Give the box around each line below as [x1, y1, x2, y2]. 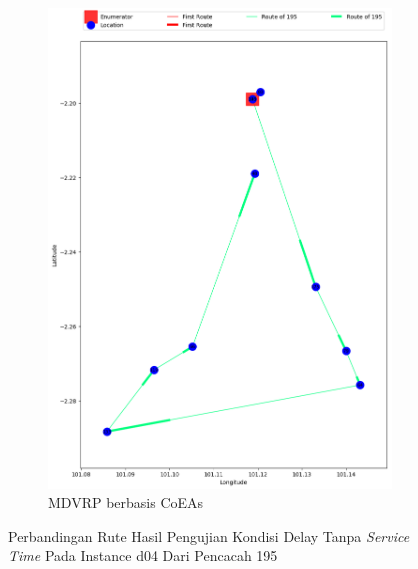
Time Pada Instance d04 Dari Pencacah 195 [8, 545, 278, 566]
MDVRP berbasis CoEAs [48, 492, 204, 513]
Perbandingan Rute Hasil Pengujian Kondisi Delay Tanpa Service [8, 525, 410, 546]
